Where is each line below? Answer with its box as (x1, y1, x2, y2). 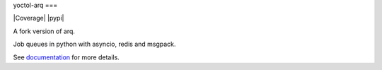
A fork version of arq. (13, 27, 76, 35)
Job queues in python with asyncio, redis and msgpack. (13, 40, 176, 49)
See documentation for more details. (13, 53, 120, 62)
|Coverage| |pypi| (13, 14, 64, 23)
